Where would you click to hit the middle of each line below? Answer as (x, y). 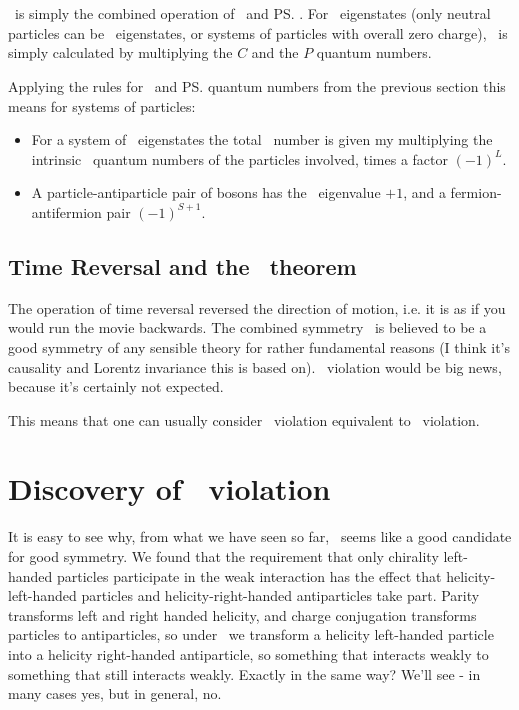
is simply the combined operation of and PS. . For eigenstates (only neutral (252, 13)
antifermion (66, 211)
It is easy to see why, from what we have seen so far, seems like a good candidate (260, 536)
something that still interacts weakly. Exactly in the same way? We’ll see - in (244, 673)
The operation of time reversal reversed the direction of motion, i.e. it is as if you (257, 307)
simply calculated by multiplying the (120, 52)
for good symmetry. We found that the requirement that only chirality (223, 556)
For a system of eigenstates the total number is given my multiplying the (262, 139)
